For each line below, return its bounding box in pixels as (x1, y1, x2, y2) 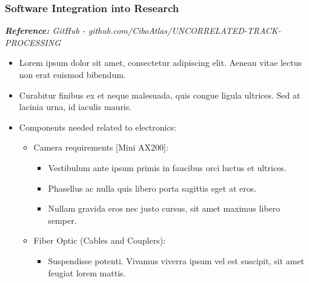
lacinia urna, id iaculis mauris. (19, 100, 132, 113)
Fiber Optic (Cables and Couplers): (33, 234, 166, 247)
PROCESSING (5, 36, 61, 48)
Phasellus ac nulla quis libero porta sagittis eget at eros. (48, 181, 257, 194)
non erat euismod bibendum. (19, 68, 126, 80)
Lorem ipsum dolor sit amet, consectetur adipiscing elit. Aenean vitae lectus (19, 56, 302, 69)
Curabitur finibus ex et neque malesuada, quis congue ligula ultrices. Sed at (19, 88, 301, 101)
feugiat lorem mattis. (48, 266, 126, 279)
